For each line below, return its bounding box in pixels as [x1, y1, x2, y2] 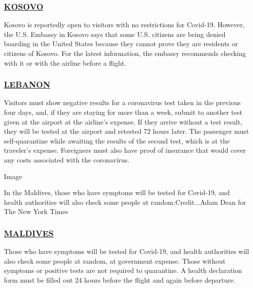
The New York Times [4, 206, 68, 216]
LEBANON [4, 78, 50, 90]
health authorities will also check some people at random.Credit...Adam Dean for [4, 197, 246, 207]
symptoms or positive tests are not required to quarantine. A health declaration [4, 265, 242, 275]
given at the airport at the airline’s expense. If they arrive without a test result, [4, 116, 242, 126]
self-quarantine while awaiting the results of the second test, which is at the [4, 135, 230, 145]
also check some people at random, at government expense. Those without [4, 255, 226, 266]
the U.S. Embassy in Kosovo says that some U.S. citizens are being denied [4, 29, 226, 39]
